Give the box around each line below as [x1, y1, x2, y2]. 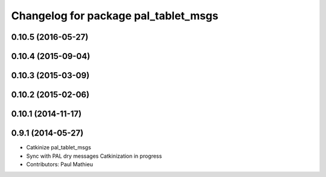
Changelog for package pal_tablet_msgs [11, 9, 219, 22]
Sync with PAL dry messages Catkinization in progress [26, 152, 162, 160]
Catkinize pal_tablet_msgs [26, 144, 92, 151]
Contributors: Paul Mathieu [26, 160, 94, 168]
